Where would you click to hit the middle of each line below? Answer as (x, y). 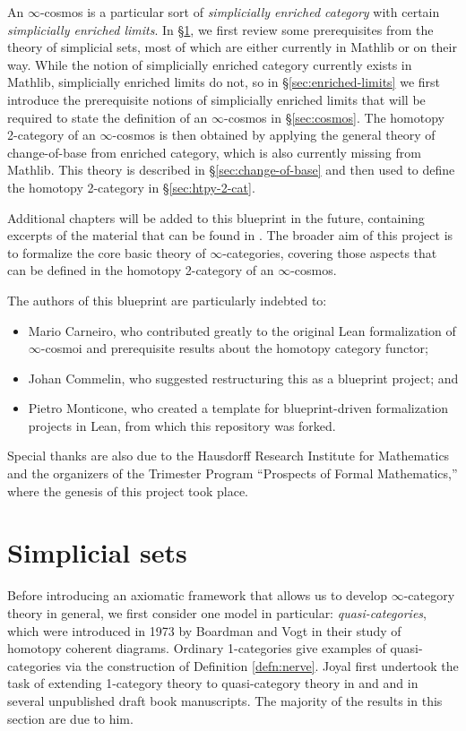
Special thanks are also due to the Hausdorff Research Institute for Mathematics (229, 456)
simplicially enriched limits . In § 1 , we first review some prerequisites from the (220, 29)
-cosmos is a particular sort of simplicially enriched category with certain (240, 12)
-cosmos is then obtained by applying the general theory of (274, 135)
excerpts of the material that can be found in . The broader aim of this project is (230, 235)
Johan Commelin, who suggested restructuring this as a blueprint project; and (243, 378)
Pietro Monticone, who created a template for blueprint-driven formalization (238, 408)
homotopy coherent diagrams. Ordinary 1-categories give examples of (197, 648)
